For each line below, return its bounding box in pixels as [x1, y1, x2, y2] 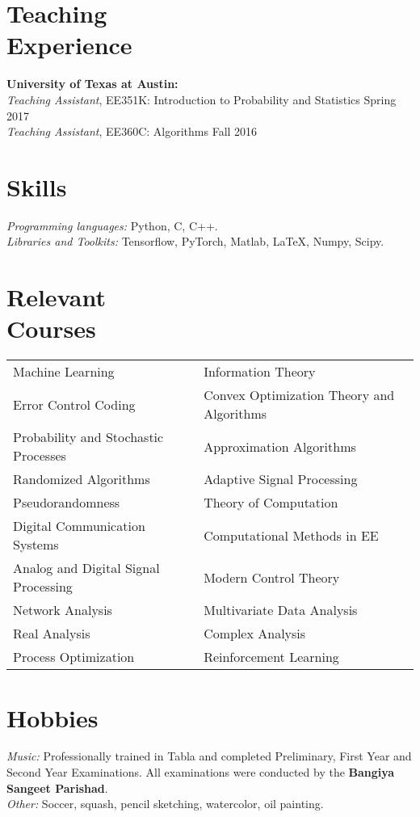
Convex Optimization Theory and [204, 385, 395, 405]
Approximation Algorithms [204, 436, 356, 456]
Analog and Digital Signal [13, 558, 160, 578]
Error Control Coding [13, 394, 136, 414]
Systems [13, 535, 59, 554]
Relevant [6, 280, 106, 314]
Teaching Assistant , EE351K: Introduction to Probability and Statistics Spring [6, 91, 397, 107]
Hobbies [6, 701, 99, 734]
